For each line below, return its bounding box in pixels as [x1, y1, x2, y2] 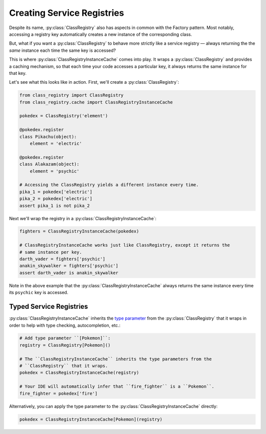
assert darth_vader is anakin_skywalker [19, 270, 118, 275]
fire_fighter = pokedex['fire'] [19, 391, 98, 396]
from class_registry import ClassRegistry [19, 93, 124, 98]
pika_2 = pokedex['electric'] [19, 196, 93, 201]
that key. [9, 70, 27, 76]
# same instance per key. [19, 249, 82, 255]
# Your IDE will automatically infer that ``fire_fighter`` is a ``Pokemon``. [19, 384, 214, 389]
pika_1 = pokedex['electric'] [19, 189, 93, 195]
